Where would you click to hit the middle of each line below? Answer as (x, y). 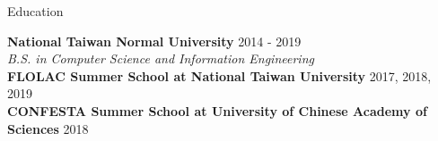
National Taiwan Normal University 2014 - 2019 (154, 41)
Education (35, 11)
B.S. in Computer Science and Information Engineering (161, 58)
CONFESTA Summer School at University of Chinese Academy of (217, 110)
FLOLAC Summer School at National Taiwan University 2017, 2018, (219, 75)
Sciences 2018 (48, 128)
